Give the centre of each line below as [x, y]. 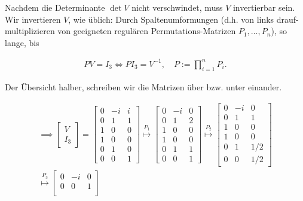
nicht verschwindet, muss [177, 7]
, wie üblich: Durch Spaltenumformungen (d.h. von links [171, 19]
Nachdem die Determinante [55, 7]
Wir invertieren [33, 19]
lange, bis [22, 42]
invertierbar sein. [264, 7]
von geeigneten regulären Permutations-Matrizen [147, 31]
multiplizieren [30, 31]
